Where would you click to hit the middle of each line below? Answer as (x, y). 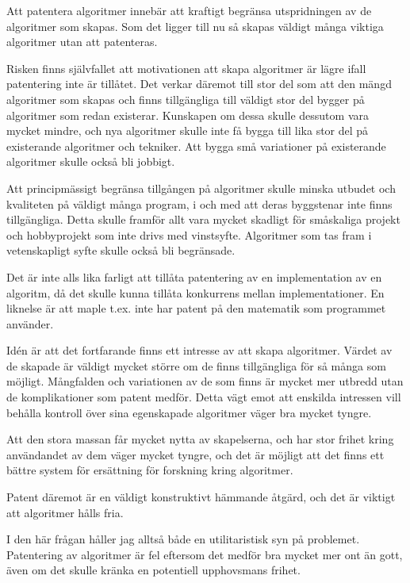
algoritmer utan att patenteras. (82, 42)
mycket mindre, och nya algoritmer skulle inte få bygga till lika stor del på (188, 130)
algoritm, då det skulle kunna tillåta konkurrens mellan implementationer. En (195, 292)
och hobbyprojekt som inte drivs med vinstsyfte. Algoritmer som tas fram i (189, 234)
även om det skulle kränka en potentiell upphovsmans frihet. (153, 570)
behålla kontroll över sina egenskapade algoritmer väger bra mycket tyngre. (189, 412)
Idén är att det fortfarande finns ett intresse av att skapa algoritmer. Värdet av (199, 350)
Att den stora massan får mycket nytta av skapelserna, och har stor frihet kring (200, 439)
